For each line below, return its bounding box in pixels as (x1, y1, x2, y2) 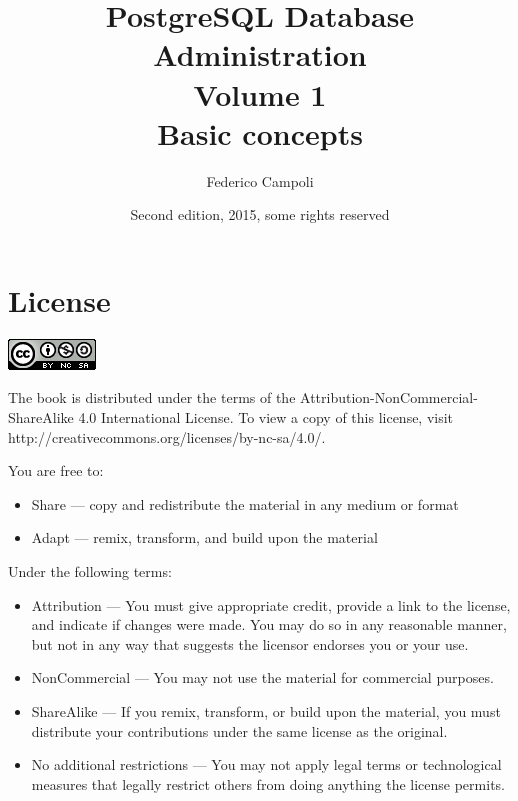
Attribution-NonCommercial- (300, 387, 478, 408)
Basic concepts (157, 112, 363, 153)
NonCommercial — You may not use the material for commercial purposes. (31, 667, 494, 688)
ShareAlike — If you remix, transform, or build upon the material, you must (31, 700, 501, 721)
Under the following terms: (8, 560, 172, 581)
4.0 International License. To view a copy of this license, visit (78, 407, 454, 427)
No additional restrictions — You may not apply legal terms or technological (31, 754, 502, 775)
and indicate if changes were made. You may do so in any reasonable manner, (31, 614, 507, 635)
